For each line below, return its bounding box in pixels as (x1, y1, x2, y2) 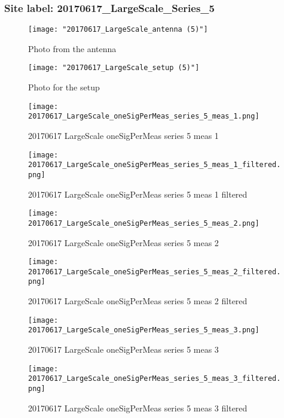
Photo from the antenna (28, 42, 117, 54)
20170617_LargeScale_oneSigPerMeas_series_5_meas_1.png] (28, 112, 259, 121)
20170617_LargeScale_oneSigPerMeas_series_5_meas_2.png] (28, 219, 259, 228)
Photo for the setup (28, 81, 100, 93)
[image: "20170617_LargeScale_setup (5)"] (28, 63, 200, 72)
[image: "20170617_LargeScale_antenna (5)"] (28, 25, 208, 34)
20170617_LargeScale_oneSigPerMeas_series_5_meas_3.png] (28, 326, 259, 335)
